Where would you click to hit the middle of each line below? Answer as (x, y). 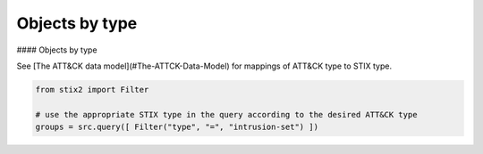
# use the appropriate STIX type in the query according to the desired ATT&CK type (226, 114)
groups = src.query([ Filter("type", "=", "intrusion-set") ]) (177, 127)
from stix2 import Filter (92, 89)
